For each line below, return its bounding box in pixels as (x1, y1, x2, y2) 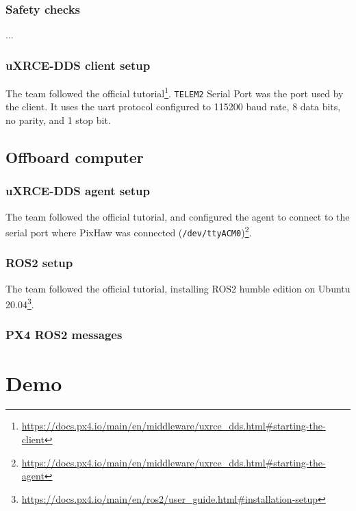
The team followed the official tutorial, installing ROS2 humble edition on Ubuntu (5, 281, 351, 295)
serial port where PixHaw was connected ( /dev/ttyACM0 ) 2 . (5, 223, 252, 239)
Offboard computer (5, 146, 144, 167)
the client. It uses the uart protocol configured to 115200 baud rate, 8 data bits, (5, 99, 341, 114)
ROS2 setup (5, 254, 73, 271)
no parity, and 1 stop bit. (5, 112, 111, 127)
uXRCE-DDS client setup (5, 56, 151, 73)
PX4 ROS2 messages (5, 326, 123, 343)
